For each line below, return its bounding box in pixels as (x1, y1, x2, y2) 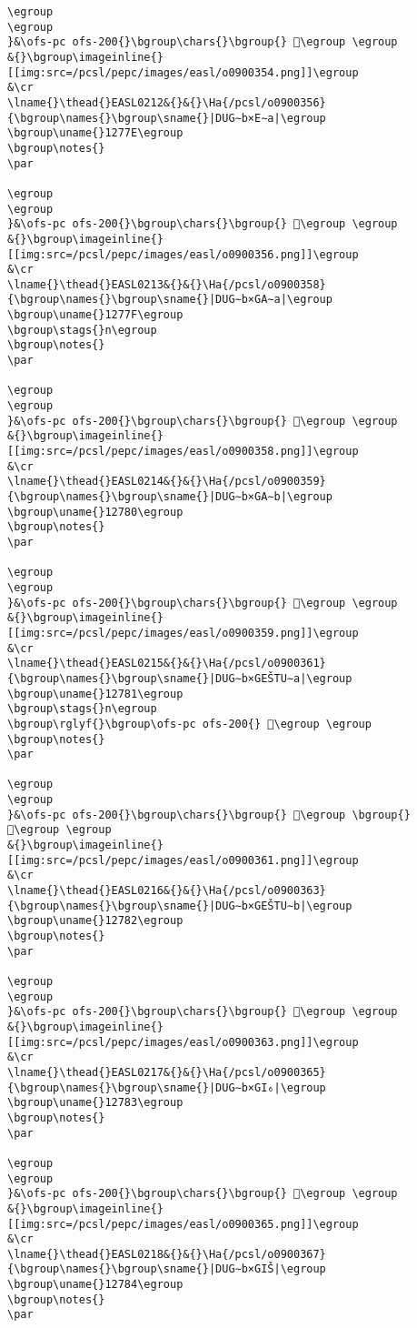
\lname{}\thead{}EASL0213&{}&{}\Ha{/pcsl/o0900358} (7, 277, 326, 291)
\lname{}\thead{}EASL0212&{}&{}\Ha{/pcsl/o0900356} (7, 96, 326, 109)
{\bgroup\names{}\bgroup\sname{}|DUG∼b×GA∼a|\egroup (7, 293, 333, 307)
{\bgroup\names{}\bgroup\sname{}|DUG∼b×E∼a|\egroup (7, 111, 326, 125)
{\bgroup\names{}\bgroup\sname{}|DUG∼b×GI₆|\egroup (7, 1081, 326, 1094)
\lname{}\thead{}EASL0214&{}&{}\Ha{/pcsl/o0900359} (7, 475, 326, 488)
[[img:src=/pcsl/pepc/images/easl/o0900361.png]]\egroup (7, 853, 359, 867)
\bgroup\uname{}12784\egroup (7, 1278, 184, 1292)
